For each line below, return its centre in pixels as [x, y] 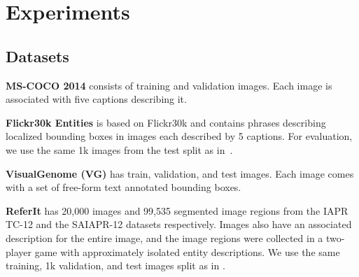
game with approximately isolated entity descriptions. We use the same [187, 251]
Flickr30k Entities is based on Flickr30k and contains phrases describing [166, 122]
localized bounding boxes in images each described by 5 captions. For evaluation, [179, 136]
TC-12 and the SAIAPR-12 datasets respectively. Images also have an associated [179, 224]
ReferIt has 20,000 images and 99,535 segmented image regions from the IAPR [177, 210]
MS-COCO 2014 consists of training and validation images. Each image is [169, 85]
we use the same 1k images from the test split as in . [119, 149]
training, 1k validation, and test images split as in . [115, 265]
